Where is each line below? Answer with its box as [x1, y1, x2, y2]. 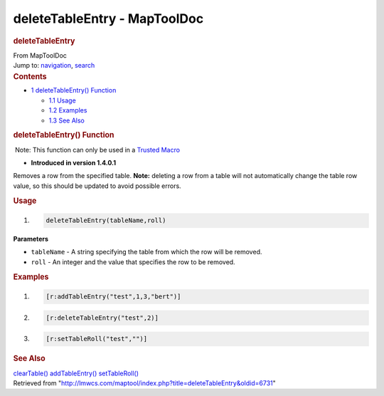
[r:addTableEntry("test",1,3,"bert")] [46, 293, 181, 301]
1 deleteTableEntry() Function [31, 86, 117, 95]
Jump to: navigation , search [13, 61, 95, 70]
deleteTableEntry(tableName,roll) [46, 217, 166, 224]
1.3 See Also [48, 116, 85, 125]
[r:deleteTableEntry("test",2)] [46, 313, 159, 322]
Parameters [13, 235, 49, 244]
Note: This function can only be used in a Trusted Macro [14, 145, 181, 154]
